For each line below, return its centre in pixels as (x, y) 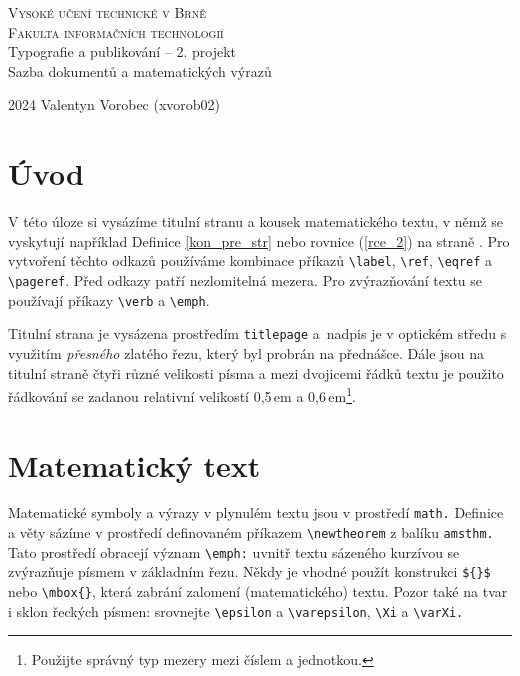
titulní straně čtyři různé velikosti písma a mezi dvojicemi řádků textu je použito (256, 372)
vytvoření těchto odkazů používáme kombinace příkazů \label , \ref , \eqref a (250, 260)
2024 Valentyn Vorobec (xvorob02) (114, 104)
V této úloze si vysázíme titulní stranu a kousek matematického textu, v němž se (256, 221)
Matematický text (134, 464)
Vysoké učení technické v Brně (107, 12)
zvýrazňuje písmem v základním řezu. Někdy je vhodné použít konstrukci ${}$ (249, 571)
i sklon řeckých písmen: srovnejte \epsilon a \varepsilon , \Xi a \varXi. (236, 610)
